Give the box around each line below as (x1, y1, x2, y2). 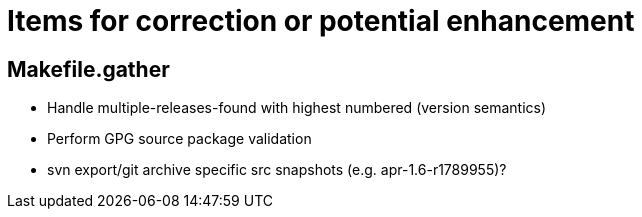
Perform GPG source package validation (47, 130, 312, 148)
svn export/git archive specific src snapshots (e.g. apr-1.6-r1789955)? (47, 161, 507, 179)
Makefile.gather (7, 56, 170, 82)
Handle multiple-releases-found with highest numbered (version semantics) (47, 99, 547, 117)
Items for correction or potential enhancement (7, 4, 635, 38)
